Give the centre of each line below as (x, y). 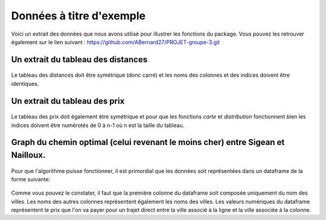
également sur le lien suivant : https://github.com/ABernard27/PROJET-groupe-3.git (116, 42)
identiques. (25, 83)
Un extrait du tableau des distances (79, 60)
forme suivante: (31, 179)
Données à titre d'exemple (78, 16)
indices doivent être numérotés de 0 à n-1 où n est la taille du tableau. (98, 125)
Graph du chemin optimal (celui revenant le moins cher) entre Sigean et (148, 142)
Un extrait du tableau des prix (68, 101)
